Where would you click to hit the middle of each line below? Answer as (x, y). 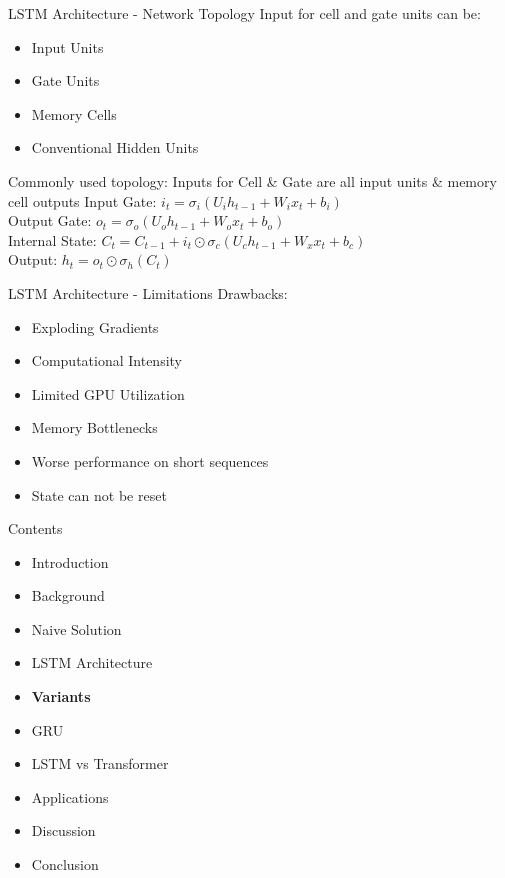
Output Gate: (50, 220)
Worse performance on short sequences (150, 460)
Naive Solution (76, 628)
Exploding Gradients (95, 326)
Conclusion (65, 864)
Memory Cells (74, 113)
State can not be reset (99, 494)
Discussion (63, 830)
